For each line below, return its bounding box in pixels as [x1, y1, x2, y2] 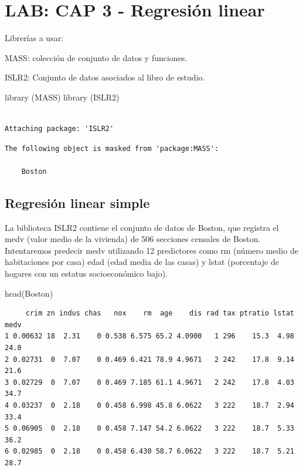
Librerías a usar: [5, 32, 64, 44]
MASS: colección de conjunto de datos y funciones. [5, 51, 188, 63]
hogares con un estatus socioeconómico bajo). [5, 267, 168, 280]
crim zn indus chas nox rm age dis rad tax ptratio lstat [25, 309, 294, 318]
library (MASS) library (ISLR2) [5, 90, 120, 103]
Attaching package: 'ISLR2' [5, 125, 114, 133]
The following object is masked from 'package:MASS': [5, 144, 219, 153]
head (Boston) [5, 287, 53, 299]
